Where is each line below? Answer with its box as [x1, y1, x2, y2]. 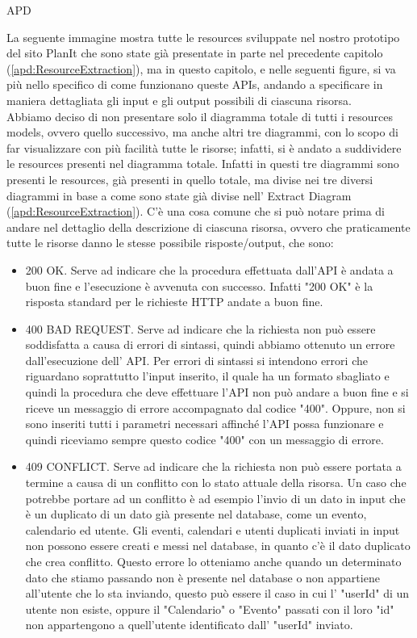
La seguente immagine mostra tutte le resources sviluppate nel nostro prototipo [6, 28, 400, 45]
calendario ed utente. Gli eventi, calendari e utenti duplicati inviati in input [25, 521, 400, 538]
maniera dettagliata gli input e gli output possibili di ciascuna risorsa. [6, 91, 352, 108]
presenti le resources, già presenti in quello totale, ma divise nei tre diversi [6, 170, 373, 187]
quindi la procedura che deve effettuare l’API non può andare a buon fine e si [25, 384, 409, 401]
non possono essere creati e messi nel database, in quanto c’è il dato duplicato [25, 537, 411, 554]
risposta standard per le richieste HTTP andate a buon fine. [25, 293, 323, 310]
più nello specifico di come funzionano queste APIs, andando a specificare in [6, 76, 383, 93]
